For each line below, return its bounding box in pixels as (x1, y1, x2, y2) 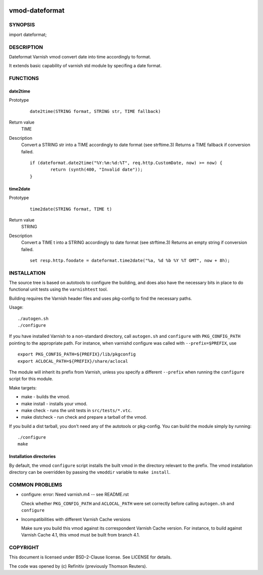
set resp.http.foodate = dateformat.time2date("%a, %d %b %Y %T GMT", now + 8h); (30, 258, 230, 263)
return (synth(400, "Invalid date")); (50, 167, 143, 172)
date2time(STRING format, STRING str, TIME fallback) (30, 109, 161, 114)
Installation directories (9, 453, 56, 460)
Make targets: (9, 385, 37, 390)
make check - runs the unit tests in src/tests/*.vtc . (21, 407, 132, 413)
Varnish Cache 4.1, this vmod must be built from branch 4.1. (21, 532, 140, 538)
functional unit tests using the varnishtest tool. (9, 286, 108, 292)
